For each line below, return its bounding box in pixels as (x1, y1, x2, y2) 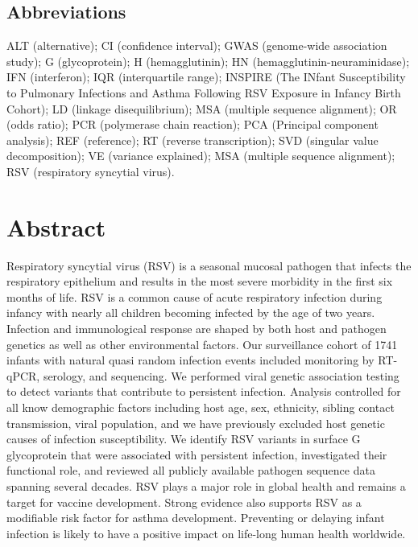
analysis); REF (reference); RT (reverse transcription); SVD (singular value (6, 131, 379, 148)
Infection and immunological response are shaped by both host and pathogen (6, 320, 387, 337)
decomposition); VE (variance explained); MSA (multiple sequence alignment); (6, 147, 395, 164)
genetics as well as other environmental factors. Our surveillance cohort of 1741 (6, 335, 398, 352)
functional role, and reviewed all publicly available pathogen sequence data (6, 462, 375, 479)
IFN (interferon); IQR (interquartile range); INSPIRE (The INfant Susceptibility (6, 68, 406, 85)
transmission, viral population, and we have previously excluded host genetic (6, 414, 385, 431)
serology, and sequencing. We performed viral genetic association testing (43, 367, 399, 384)
